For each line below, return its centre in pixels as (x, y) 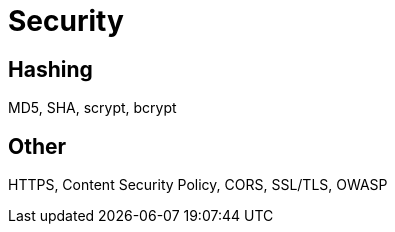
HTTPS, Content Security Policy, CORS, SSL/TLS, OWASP (198, 185)
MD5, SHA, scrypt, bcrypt (92, 108)
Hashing (50, 69)
